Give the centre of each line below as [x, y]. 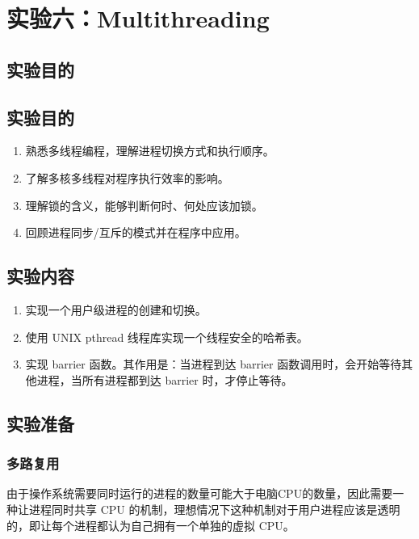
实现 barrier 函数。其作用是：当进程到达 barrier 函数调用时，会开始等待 [214, 364]
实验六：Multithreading [138, 18]
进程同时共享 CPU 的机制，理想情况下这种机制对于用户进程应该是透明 [214, 509]
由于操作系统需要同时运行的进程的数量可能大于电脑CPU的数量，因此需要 [200, 493]
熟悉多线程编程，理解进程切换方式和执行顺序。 [150, 151]
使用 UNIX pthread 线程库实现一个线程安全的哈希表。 [167, 337]
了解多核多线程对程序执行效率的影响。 [127, 177]
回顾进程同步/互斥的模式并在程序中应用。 [136, 232]
